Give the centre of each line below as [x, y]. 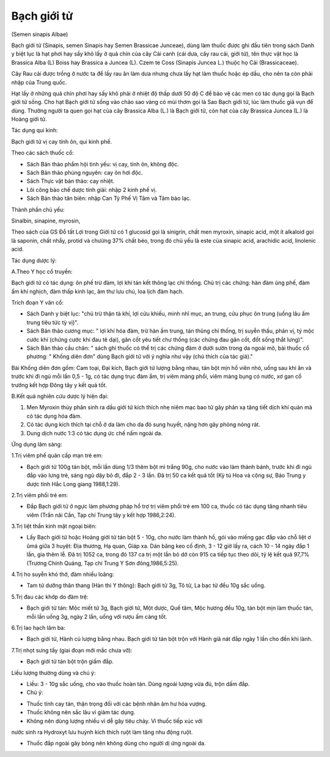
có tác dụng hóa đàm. [54, 416]
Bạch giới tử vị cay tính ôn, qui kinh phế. [62, 141]
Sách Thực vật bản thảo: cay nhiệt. [71, 181]
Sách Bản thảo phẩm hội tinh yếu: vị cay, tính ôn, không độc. [103, 164]
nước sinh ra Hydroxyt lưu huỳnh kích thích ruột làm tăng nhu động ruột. [102, 732]
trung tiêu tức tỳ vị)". [53, 322]
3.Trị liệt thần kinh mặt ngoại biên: [54, 526]
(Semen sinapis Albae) [40, 34]
